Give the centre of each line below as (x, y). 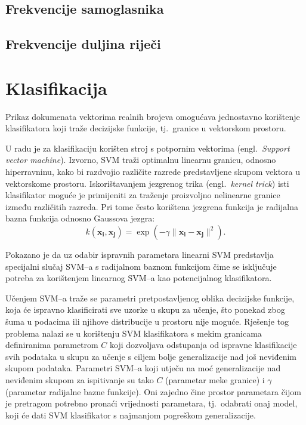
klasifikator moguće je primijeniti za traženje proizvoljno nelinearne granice (143, 195)
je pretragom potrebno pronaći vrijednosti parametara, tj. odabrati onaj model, (152, 403)
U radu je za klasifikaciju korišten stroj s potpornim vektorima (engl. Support (148, 148)
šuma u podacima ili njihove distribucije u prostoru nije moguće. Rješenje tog (147, 321)
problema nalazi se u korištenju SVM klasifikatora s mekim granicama (134, 333)
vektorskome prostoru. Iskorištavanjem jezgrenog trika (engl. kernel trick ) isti (147, 183)
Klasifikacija (56, 87)
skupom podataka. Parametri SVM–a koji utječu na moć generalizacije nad (143, 368)
